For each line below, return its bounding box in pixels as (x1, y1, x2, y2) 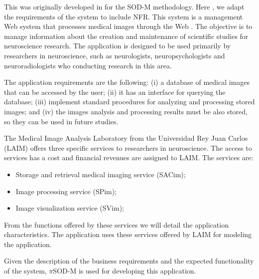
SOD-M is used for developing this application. (53, 266, 196, 276)
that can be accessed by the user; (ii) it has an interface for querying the (4, 86, 226, 97)
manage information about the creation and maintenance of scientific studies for (4, 30, 249, 41)
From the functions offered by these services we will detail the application (4, 219, 229, 230)
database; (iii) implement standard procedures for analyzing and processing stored (4, 96, 255, 107)
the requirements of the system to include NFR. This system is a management (4, 11, 243, 21)
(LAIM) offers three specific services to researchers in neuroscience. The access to (4, 142, 252, 153)
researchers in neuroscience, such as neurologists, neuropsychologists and (4, 50, 225, 60)
